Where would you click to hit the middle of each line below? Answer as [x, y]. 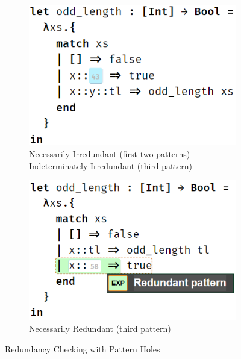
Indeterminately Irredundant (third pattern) [111, 165]
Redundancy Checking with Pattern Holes [83, 348]
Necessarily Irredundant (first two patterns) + [114, 154]
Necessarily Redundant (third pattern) [100, 329]
